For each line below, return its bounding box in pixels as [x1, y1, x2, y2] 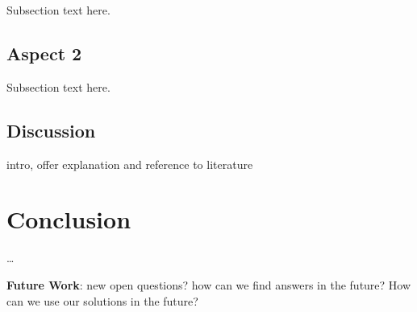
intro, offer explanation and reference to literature [6, 155, 253, 172]
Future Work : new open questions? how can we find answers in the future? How [6, 276, 411, 293]
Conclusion [6, 203, 131, 236]
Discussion [6, 117, 96, 142]
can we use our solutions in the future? [6, 292, 198, 309]
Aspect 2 [6, 40, 82, 65]
